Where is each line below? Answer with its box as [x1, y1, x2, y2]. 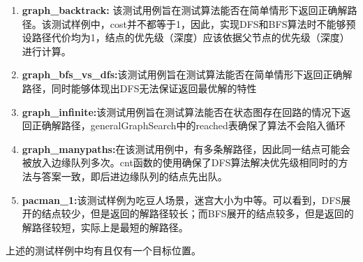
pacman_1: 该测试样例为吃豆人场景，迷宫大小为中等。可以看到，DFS [22, 192, 341, 207]
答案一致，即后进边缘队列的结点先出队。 [41, 168, 228, 183]
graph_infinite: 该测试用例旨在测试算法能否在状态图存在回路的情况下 [22, 104, 341, 119]
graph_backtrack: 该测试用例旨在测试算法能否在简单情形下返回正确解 [22, 3, 348, 17]
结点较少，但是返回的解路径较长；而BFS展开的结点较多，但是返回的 [41, 206, 354, 221]
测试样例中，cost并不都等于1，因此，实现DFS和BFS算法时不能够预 [51, 16, 356, 31]
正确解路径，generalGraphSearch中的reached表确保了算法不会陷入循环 [31, 118, 346, 133]
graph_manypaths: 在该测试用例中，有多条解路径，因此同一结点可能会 [22, 141, 350, 156]
